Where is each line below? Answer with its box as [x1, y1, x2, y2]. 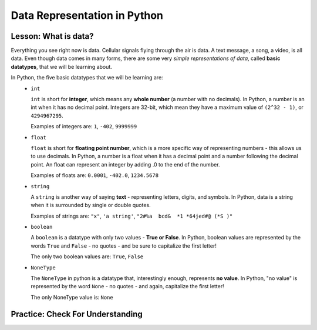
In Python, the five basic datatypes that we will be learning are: [11, 74, 164, 81]
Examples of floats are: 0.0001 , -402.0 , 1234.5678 [31, 172, 158, 179]
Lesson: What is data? [11, 31, 94, 41]
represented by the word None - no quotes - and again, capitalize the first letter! [31, 283, 224, 290]
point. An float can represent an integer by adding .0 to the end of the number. [31, 161, 220, 168]
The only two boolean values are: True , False [31, 253, 144, 260]
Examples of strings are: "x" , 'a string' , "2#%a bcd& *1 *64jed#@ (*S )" [31, 212, 233, 219]
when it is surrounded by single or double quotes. [31, 202, 151, 209]
